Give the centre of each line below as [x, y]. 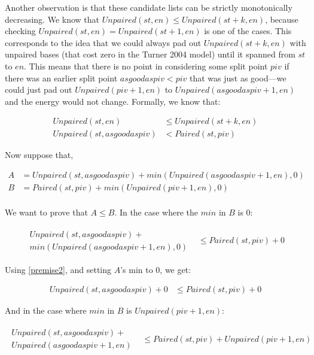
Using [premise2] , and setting [58, 269]
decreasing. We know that [52, 19]
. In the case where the [156, 212]
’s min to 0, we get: [156, 269]
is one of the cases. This [248, 31]
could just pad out [39, 89]
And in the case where [46, 310]
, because [282, 19]
